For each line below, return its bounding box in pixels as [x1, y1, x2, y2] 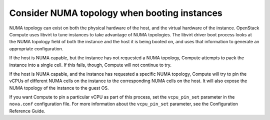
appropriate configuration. [9, 45, 63, 52]
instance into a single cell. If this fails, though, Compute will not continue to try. [9, 62, 172, 68]
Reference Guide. [9, 108, 45, 114]
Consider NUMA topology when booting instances [9, 7, 222, 18]
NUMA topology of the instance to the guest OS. [9, 85, 109, 91]
